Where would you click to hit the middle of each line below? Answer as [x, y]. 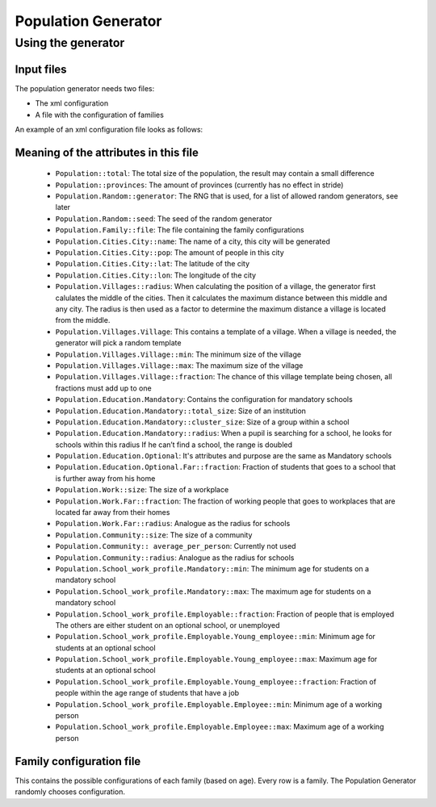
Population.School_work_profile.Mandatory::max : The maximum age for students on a [213, 591]
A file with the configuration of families [100, 115]
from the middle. [83, 320]
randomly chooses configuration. [70, 792]
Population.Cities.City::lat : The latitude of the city [153, 264]
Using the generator [70, 43]
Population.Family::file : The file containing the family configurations [180, 230]
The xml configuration [72, 103]
